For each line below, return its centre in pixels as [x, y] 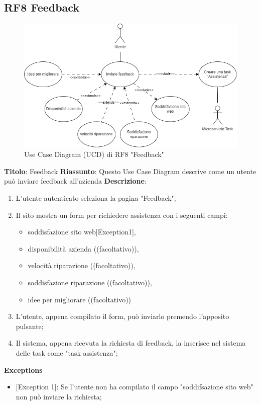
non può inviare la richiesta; [59, 396]
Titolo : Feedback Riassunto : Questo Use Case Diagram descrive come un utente [130, 171]
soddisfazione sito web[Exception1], [82, 232]
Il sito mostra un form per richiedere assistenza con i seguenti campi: [122, 215]
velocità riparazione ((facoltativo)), [82, 265]
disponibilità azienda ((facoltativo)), [83, 248]
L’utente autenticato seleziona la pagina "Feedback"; [96, 198]
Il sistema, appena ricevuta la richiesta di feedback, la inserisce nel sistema [131, 343]
